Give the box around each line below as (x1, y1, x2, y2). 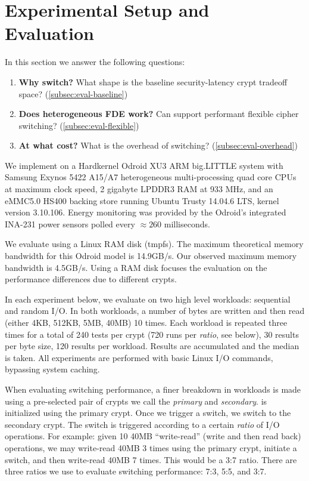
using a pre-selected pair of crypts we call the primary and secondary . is (5, 394, 267, 407)
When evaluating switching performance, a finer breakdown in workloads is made (5, 383, 301, 395)
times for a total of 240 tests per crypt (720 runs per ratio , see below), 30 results (5, 328, 299, 340)
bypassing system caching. (5, 363, 100, 375)
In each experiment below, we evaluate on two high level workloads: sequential (5, 292, 291, 305)
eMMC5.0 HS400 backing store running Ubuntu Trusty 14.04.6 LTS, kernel (5, 194, 279, 206)
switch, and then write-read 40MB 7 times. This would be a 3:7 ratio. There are (5, 453, 297, 465)
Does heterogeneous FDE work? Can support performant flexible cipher (18, 107, 299, 120)
